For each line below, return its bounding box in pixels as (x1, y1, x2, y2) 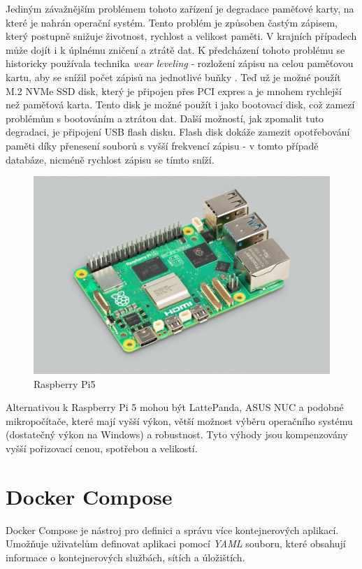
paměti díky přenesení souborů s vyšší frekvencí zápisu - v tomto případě (6, 138, 319, 152)
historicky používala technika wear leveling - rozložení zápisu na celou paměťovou (6, 56, 354, 71)
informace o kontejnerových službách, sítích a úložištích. (6, 549, 245, 564)
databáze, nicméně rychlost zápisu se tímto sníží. (6, 152, 215, 166)
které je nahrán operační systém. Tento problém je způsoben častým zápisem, (6, 15, 338, 29)
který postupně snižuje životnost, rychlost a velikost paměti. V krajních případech (6, 29, 357, 43)
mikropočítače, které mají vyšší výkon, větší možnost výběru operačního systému (6, 413, 353, 428)
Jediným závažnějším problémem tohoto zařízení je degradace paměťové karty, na (6, 1, 354, 15)
